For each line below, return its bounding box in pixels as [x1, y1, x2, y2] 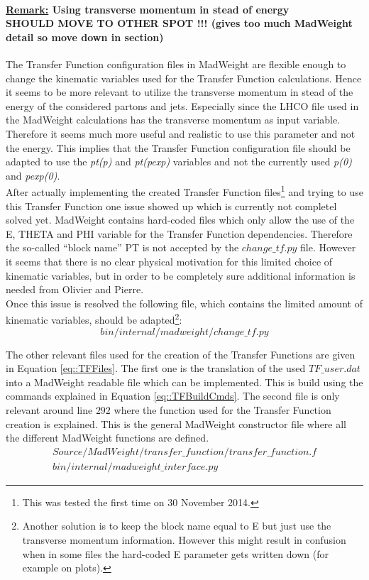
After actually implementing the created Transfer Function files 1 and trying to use [6, 182, 363, 199]
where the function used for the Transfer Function [114, 402, 331, 417]
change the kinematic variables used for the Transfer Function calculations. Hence [6, 70, 362, 85]
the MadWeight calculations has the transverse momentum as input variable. [6, 112, 341, 127]
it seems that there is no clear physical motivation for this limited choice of [6, 253, 333, 268]
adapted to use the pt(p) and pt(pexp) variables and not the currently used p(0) [6, 154, 352, 169]
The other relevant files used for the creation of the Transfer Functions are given [6, 346, 356, 361]
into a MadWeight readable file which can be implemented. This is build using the [6, 374, 363, 389]
